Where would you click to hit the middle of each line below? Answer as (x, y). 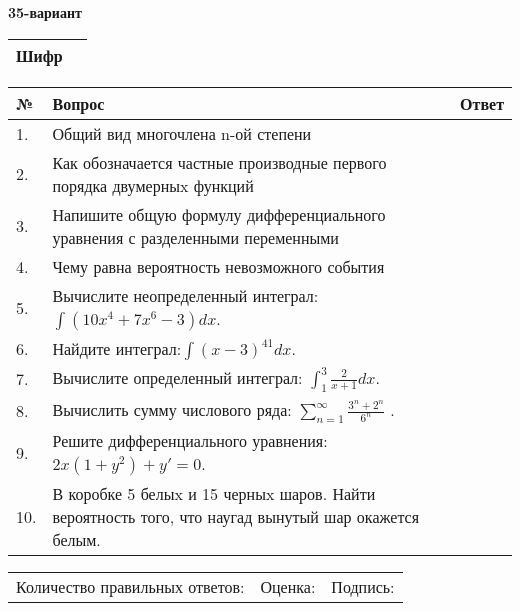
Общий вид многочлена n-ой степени (182, 133)
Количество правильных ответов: (130, 586)
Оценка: (288, 586)
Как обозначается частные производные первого (219, 162)
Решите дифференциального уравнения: (190, 440)
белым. (76, 539)
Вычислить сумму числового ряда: (172, 409)
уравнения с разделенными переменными (195, 237)
